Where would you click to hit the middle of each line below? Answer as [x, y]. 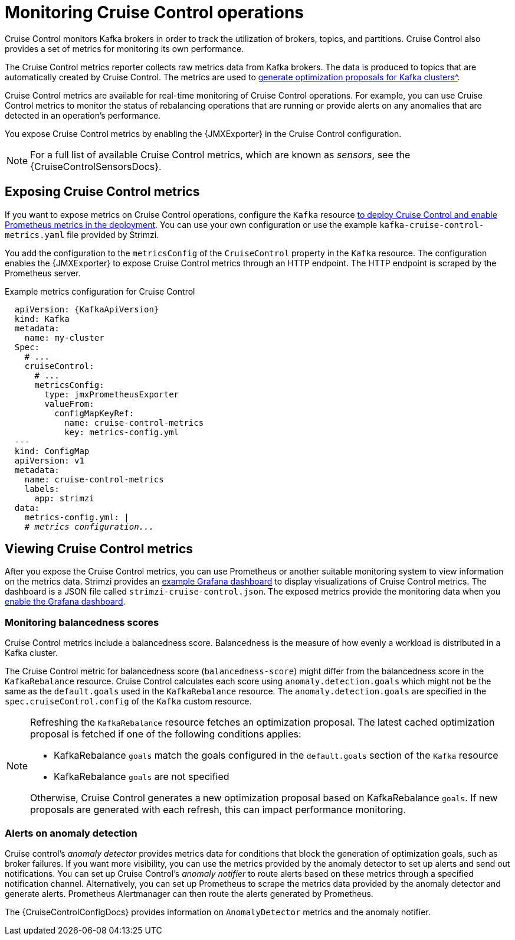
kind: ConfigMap [52, 451]
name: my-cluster [64, 337]
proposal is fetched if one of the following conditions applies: [166, 734]
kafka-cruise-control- [432, 225]
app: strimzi [64, 498]
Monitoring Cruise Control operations [155, 12]
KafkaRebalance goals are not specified [142, 777]
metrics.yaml [35, 235]
